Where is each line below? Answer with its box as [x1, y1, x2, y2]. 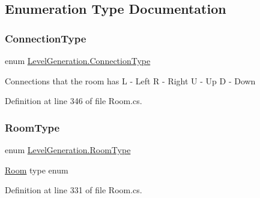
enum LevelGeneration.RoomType [5, 144, 131, 156]
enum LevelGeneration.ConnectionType [5, 54, 151, 66]
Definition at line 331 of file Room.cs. [5, 184, 142, 196]
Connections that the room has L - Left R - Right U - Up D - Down [5, 74, 256, 87]
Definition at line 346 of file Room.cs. [5, 95, 142, 107]
